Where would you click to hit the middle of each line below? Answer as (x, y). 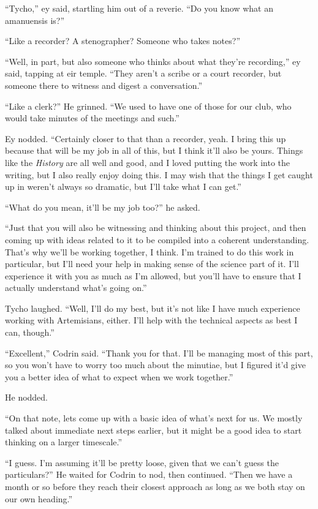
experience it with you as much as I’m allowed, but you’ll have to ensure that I (153, 275)
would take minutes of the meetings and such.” (92, 118)
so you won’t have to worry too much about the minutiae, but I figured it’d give (155, 365)
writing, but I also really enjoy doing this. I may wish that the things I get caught (159, 174)
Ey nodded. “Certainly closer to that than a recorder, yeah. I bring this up (146, 138)
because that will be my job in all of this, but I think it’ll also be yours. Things (154, 150)
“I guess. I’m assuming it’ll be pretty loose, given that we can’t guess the (142, 462)
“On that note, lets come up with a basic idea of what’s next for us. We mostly (154, 418)
